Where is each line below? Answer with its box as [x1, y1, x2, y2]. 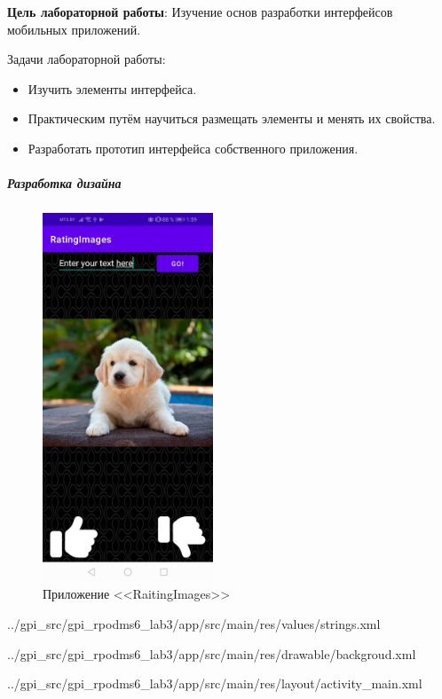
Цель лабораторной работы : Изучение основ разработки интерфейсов [7, 3, 393, 20]
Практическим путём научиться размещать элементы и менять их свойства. [28, 109, 436, 128]
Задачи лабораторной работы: [7, 50, 166, 68]
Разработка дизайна [7, 174, 122, 192]
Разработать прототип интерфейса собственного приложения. [28, 138, 359, 157]
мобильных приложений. [7, 20, 141, 38]
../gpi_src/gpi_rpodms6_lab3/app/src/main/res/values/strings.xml [7, 615, 381, 633]
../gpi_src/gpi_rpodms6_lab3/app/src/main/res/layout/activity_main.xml [7, 674, 422, 693]
